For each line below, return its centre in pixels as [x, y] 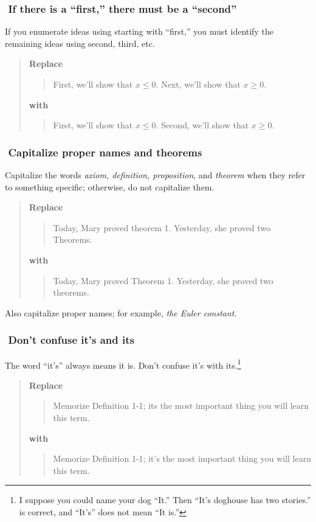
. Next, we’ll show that [198, 84]
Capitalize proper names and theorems [105, 152]
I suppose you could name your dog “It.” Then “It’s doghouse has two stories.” [165, 500]
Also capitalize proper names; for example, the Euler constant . [121, 312]
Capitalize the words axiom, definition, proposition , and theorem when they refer [155, 175]
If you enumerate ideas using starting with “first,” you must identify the [139, 31]
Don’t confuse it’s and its [71, 340]
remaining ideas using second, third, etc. [80, 43]
